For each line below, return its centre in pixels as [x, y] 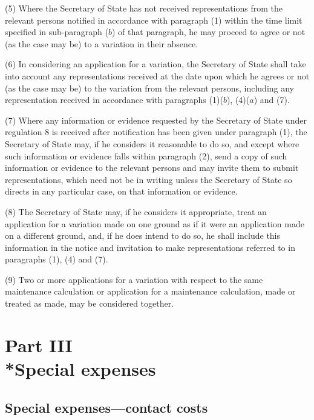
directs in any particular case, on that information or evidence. [121, 191]
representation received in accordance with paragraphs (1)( [114, 100]
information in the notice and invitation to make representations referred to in [150, 247]
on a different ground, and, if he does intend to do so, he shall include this [143, 235]
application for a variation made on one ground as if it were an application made [155, 223]
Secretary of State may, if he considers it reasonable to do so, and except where [152, 143]
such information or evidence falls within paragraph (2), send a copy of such [146, 155]
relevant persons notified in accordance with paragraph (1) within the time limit [154, 20]
